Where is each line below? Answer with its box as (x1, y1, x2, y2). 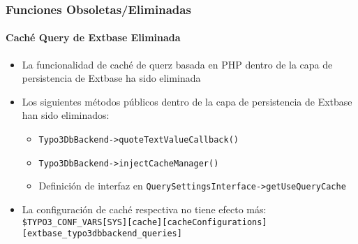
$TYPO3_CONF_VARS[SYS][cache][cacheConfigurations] (22, 217, 267, 227)
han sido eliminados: (22, 108, 110, 122)
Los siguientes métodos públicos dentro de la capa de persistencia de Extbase (22, 94, 352, 108)
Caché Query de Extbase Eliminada (6, 30, 181, 45)
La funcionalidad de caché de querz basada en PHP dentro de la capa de (22, 57, 333, 71)
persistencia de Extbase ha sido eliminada (22, 71, 201, 85)
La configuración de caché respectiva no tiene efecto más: (22, 201, 267, 216)
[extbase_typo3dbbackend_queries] (22, 229, 182, 239)
